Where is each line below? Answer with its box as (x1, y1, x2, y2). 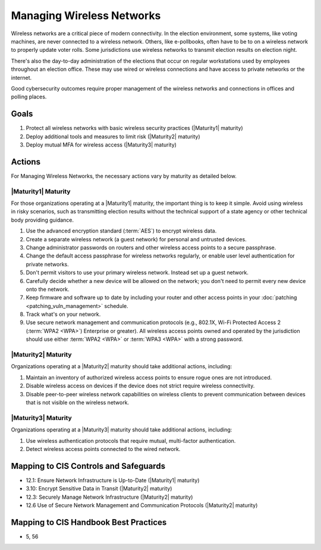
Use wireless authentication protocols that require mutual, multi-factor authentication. (26, 437, 236, 444)
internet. (11, 74, 32, 81)
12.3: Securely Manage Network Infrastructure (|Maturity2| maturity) (26, 493, 193, 501)
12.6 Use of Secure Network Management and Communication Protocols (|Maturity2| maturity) (26, 501, 258, 509)
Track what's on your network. (26, 310, 101, 318)
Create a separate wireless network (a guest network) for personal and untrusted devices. (26, 235, 247, 243)
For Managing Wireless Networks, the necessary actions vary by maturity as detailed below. (11, 172, 237, 179)
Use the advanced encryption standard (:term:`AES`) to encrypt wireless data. (26, 227, 217, 235)
